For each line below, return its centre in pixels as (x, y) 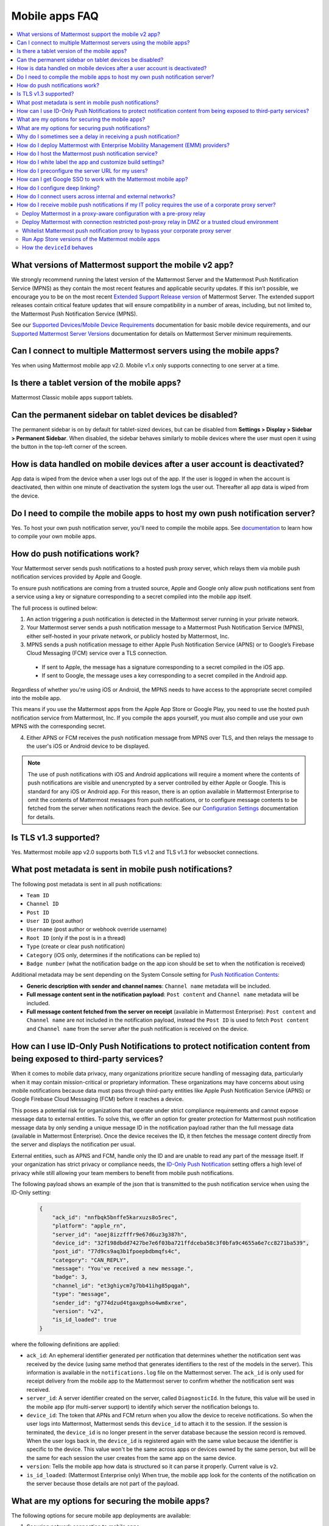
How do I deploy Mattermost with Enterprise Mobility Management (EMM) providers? (123, 145)
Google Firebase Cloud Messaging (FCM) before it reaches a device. (97, 1099)
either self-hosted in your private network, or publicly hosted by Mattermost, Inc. (128, 636)
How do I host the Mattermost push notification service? (87, 154)
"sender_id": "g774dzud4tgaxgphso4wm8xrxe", (120, 1303)
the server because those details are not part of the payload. (103, 1484)
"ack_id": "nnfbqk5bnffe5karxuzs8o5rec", (115, 1217)
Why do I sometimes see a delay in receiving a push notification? (98, 137)
